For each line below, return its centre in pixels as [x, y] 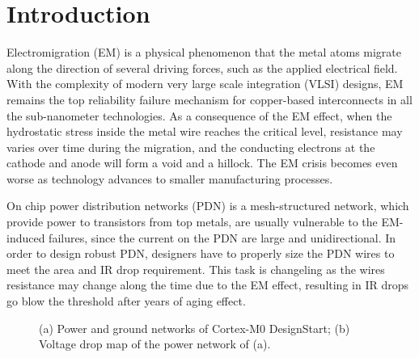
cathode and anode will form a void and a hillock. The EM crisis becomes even [202, 163]
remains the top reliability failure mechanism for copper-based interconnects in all [209, 99]
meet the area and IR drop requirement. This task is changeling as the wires [196, 269]
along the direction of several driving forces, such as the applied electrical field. [202, 67]
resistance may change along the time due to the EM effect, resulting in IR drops [207, 285]
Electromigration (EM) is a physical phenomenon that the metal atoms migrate [204, 52]
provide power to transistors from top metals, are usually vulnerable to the [192, 222]
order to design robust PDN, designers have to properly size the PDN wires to [201, 253]
